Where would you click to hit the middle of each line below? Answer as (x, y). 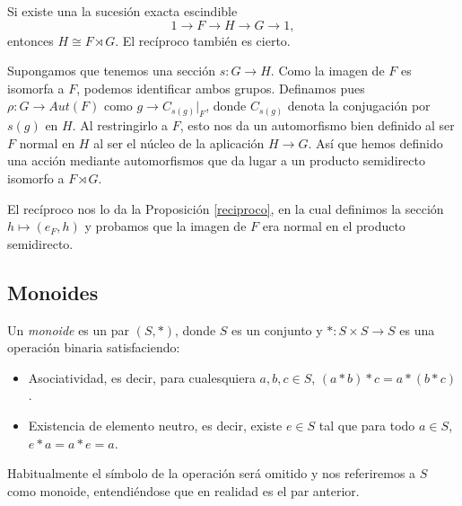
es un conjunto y (277, 329)
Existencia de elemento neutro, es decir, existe (155, 425)
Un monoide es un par (69, 329)
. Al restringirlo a (120, 125)
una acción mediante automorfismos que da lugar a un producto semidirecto (216, 160)
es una (417, 329)
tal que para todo (367, 425)
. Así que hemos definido (375, 142)
